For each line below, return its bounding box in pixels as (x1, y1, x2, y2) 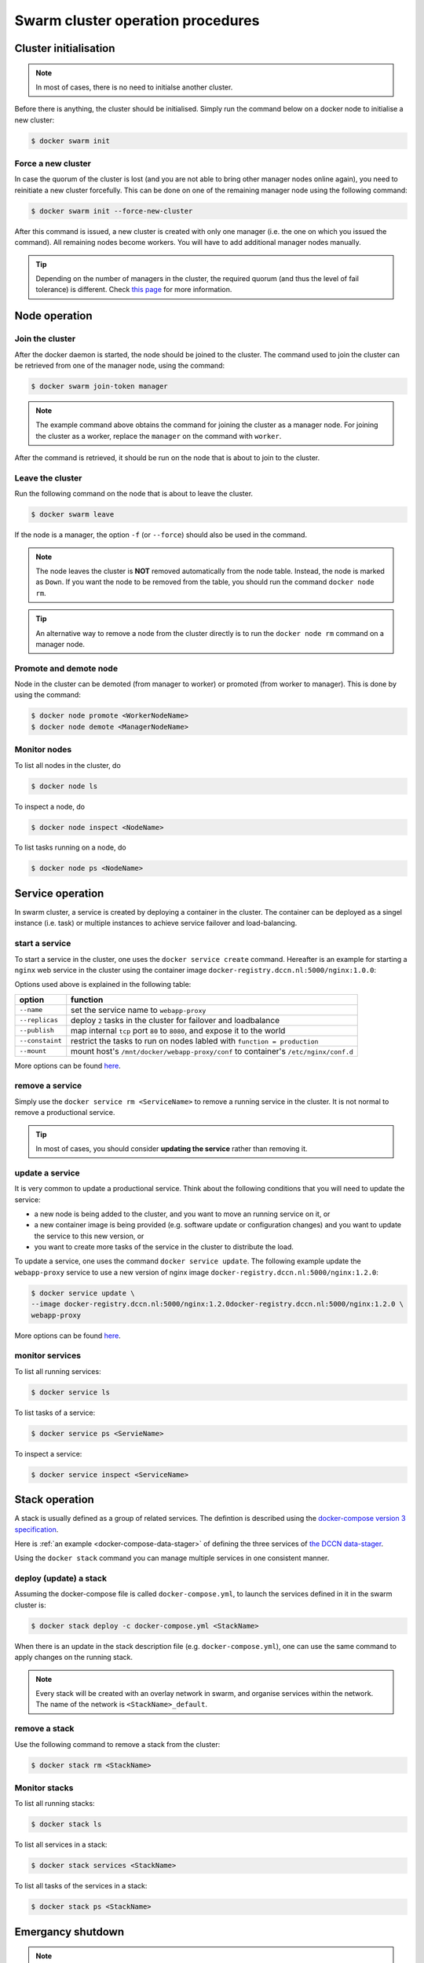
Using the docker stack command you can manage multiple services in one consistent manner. (14, 1553, 330, 1563)
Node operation (14, 309, 93, 323)
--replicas (19, 1016, 59, 1025)
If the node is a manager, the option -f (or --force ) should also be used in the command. (14, 530, 308, 539)
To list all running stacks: (14, 1799, 95, 1808)
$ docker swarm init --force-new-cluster (31, 207, 193, 215)
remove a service (14, 1080, 82, 1091)
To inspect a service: (14, 1449, 82, 1458)
